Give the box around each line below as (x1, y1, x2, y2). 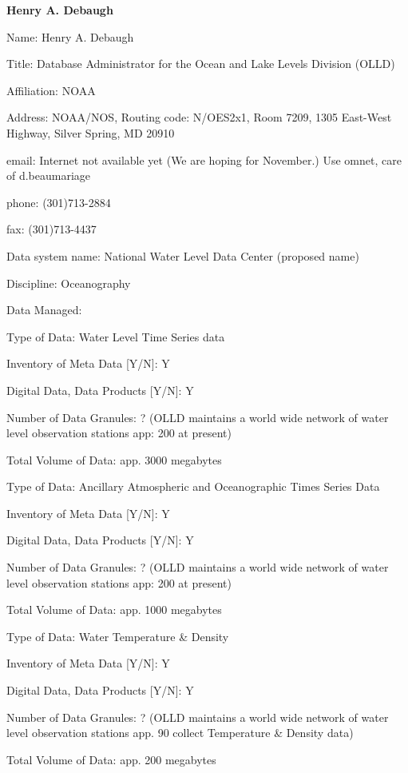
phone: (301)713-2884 (6, 193, 111, 210)
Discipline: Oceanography (6, 274, 131, 291)
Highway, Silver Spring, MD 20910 (6, 124, 175, 141)
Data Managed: (6, 301, 82, 318)
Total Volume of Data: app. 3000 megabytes (6, 451, 222, 468)
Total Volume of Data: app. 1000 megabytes (6, 601, 222, 618)
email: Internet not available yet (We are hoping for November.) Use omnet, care (6, 151, 402, 168)
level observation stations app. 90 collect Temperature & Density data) (6, 724, 354, 741)
